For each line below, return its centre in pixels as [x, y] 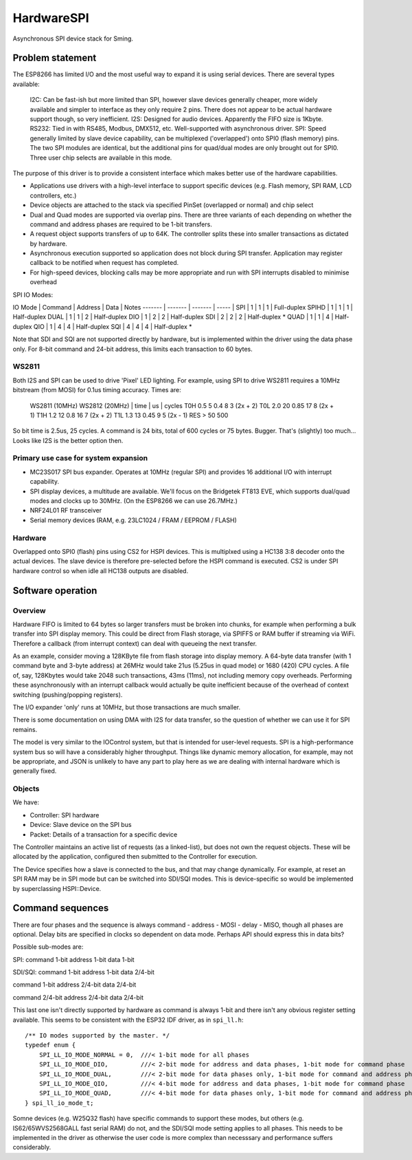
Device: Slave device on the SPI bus [81, 825]
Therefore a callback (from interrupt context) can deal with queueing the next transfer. [135, 643]
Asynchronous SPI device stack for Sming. [73, 39]
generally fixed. [35, 771]
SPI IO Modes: [33, 294]
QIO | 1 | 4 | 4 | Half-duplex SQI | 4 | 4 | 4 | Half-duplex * [113, 326]
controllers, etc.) [53, 195]
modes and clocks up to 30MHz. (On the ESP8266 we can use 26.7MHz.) [134, 501]
